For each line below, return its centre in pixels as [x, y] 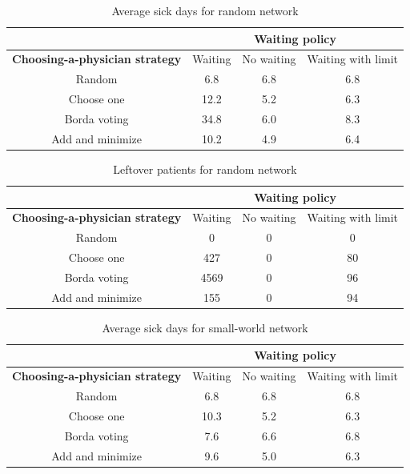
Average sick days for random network [205, 10]
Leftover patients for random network [205, 169]
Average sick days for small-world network [205, 327]
